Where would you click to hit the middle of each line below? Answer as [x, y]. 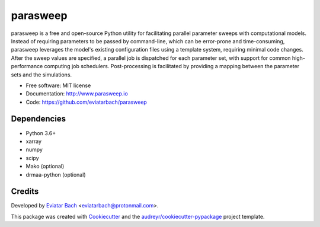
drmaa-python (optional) [56, 174]
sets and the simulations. [41, 75]
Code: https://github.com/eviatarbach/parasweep [87, 102]
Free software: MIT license [58, 85]
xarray [33, 141]
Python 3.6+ [41, 133]
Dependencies [39, 119]
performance [27, 66]
